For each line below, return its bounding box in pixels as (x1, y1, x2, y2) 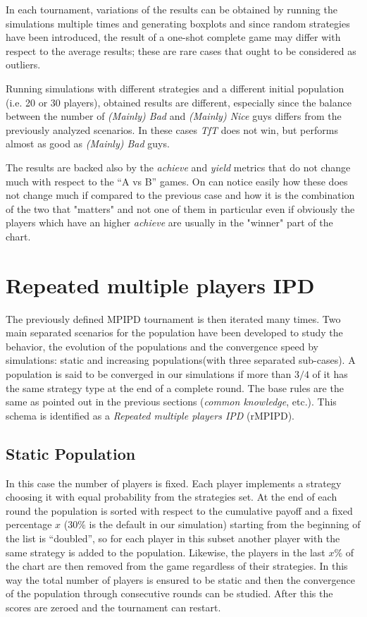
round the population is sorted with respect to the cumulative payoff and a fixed (6, 503, 353, 518)
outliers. (6, 57, 41, 72)
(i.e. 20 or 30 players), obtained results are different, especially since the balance (6, 94, 352, 109)
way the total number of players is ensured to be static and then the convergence (6, 572, 355, 587)
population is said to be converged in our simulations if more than (6, 367, 292, 381)
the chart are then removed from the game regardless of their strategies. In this (6, 558, 348, 573)
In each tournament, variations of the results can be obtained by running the (6, 2, 337, 16)
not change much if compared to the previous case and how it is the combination (6, 188, 355, 202)
